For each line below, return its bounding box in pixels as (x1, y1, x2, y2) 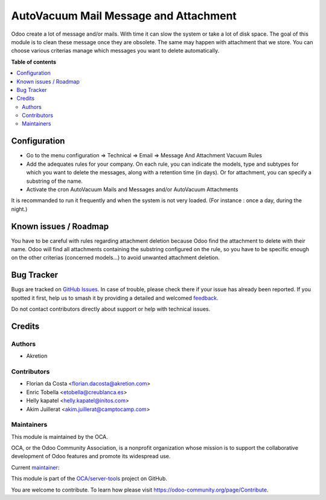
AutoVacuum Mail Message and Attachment (11, 9, 237, 22)
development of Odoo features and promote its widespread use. (11, 453, 171, 460)
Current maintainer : (11, 464, 60, 471)
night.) (11, 205, 28, 212)
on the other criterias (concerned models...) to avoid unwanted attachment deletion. (11, 254, 220, 262)
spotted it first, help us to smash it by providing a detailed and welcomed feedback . (11, 294, 219, 301)
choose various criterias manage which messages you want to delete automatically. (11, 47, 220, 54)
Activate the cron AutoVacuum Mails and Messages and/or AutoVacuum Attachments (26, 185, 238, 193)
